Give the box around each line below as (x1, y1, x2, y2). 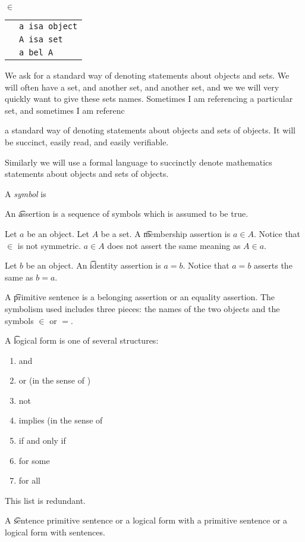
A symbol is (5, 187, 46, 200)
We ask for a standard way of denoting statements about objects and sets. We (5, 69, 290, 81)
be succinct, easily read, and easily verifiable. (5, 135, 169, 148)
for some (18, 454, 50, 466)
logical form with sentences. (5, 526, 105, 538)
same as (5, 270, 33, 283)
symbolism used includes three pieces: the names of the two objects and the (5, 302, 280, 314)
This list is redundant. (5, 494, 86, 506)
